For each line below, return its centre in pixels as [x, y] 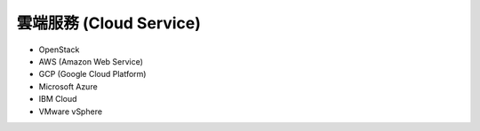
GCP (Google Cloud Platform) [92, 74]
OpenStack [59, 50]
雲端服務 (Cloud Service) [109, 23]
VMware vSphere [70, 112]
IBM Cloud [58, 99]
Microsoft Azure [68, 86]
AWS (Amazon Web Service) [91, 61]
